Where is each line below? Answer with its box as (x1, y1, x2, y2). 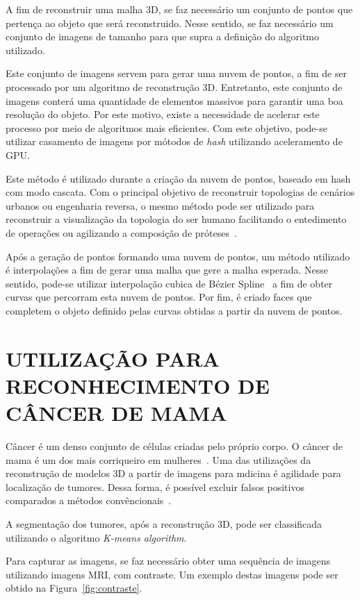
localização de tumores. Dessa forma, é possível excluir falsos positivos (6, 479, 304, 494)
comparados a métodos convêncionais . (6, 493, 172, 508)
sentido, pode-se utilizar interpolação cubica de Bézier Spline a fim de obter (6, 276, 333, 290)
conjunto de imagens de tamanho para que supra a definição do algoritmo (6, 29, 320, 44)
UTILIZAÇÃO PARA (6, 344, 220, 372)
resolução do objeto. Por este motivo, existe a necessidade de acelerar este (6, 107, 320, 122)
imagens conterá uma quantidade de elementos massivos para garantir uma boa (6, 93, 343, 108)
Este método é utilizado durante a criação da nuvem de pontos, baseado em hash (6, 171, 351, 185)
